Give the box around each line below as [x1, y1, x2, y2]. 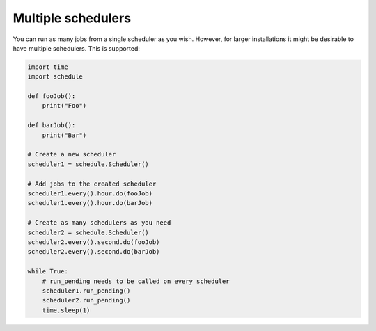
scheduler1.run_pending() [42, 286, 131, 295]
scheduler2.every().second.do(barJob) [27, 248, 160, 256]
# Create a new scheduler [27, 150, 116, 159]
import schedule [27, 73, 84, 81]
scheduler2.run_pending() [42, 296, 131, 305]
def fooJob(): [27, 92, 76, 100]
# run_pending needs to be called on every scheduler [42, 277, 230, 285]
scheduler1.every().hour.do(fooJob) [27, 190, 153, 197]
